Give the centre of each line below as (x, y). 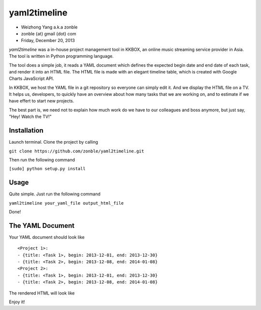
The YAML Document (42, 226)
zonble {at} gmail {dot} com (49, 33)
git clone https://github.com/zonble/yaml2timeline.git (77, 151)
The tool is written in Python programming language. (61, 56)
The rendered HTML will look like (42, 293)
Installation (26, 131)
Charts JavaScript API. (31, 79)
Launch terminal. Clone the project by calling (54, 142)
